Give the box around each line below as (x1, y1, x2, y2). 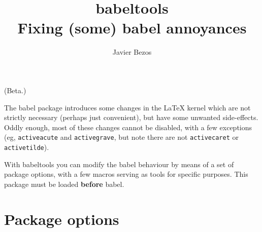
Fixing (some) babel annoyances (17, 17, 247, 38)
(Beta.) (4, 85, 26, 95)
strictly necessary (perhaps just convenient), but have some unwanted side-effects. (4, 112, 258, 123)
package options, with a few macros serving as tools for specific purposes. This (4, 169, 248, 179)
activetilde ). (4, 141, 49, 152)
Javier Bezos (112, 47, 152, 57)
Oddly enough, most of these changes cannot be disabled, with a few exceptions (4, 122, 252, 132)
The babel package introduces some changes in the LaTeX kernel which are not (4, 102, 251, 112)
